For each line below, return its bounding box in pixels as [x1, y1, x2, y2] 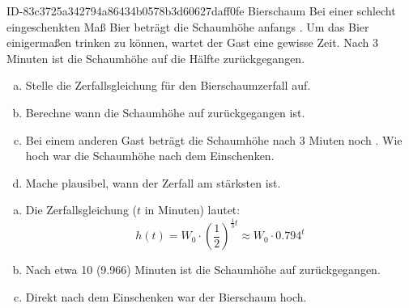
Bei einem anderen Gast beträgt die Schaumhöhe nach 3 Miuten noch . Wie [25, 131, 403, 148]
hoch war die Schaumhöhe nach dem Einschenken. [25, 147, 275, 164]
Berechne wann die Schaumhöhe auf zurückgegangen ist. [25, 103, 305, 120]
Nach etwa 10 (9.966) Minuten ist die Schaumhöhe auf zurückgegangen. [25, 261, 381, 278]
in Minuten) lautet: [144, 201, 241, 218]
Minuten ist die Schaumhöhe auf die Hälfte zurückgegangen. [6, 49, 305, 66]
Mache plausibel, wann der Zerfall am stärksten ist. [25, 174, 281, 191]
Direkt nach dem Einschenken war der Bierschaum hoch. [25, 288, 307, 305]
